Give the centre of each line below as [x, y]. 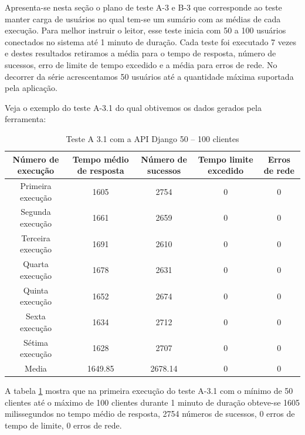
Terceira [36, 237]
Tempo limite [226, 159]
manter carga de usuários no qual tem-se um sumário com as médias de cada [143, 18]
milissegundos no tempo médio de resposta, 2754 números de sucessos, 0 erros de [150, 414]
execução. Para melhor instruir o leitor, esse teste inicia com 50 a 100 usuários [145, 30]
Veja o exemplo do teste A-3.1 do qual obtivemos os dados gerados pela [133, 107]
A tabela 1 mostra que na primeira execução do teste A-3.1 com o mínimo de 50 [149, 391]
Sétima [35, 342]
